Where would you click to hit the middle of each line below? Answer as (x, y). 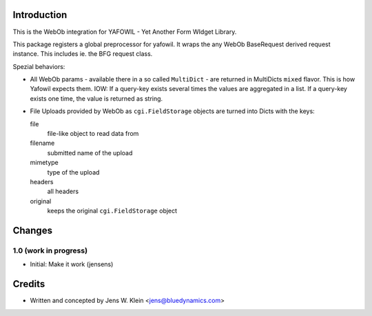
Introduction (40, 15)
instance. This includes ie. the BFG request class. (83, 54)
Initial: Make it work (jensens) (72, 264)
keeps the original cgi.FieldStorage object (112, 211)
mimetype (44, 163)
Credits (29, 284)
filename (42, 143)
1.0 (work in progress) (50, 250)
